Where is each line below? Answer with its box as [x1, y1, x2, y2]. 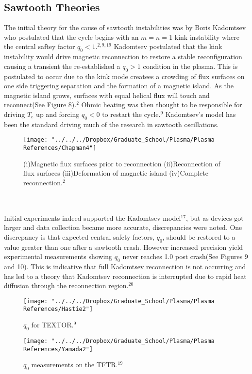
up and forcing [36, 109, 80, 119]
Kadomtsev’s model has [165, 109, 236, 119]
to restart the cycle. [102, 109, 161, 119]
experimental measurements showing [4, 251, 113, 261]
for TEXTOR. [31, 320, 74, 330]
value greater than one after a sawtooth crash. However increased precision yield [4, 242, 243, 252]
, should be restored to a [162, 231, 235, 242]
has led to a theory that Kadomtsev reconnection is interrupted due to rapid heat [4, 271, 247, 281]
